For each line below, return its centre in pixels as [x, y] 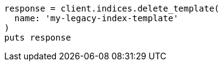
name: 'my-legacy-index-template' [96, 18]
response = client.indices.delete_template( [112, 8]
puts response [38, 38]
